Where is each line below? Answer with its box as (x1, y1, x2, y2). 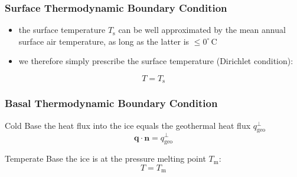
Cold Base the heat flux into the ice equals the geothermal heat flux (5, 119, 251, 131)
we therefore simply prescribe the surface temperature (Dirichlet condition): (18, 55, 293, 67)
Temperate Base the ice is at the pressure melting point (5, 152, 206, 165)
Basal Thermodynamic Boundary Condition (5, 96, 218, 111)
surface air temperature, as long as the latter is (18, 35, 190, 47)
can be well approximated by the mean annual (118, 24, 286, 36)
